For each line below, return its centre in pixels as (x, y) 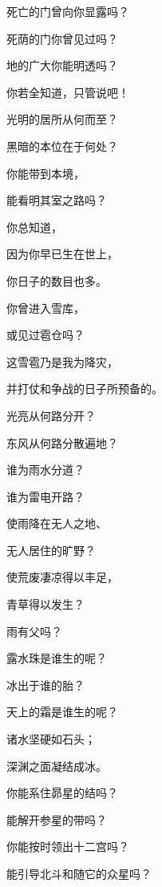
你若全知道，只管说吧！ (68, 92)
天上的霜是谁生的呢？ (62, 712)
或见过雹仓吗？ (45, 335)
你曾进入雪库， (45, 308)
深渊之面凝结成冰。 (57, 765)
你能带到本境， (45, 173)
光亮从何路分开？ (51, 415)
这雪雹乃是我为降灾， (62, 361)
